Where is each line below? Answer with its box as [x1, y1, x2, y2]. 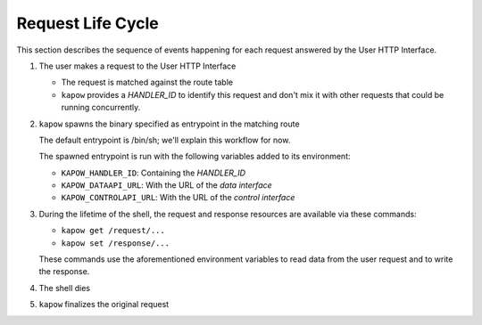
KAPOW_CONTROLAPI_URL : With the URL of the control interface [61, 192, 295, 203]
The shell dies [38, 282, 91, 293]
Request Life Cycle [16, 13, 160, 33]
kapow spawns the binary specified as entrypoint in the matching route [38, 118, 300, 129]
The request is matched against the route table [61, 77, 234, 88]
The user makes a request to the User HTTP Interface [38, 61, 237, 71]
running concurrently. [61, 102, 141, 113]
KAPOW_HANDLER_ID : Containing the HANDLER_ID [61, 167, 245, 178]
